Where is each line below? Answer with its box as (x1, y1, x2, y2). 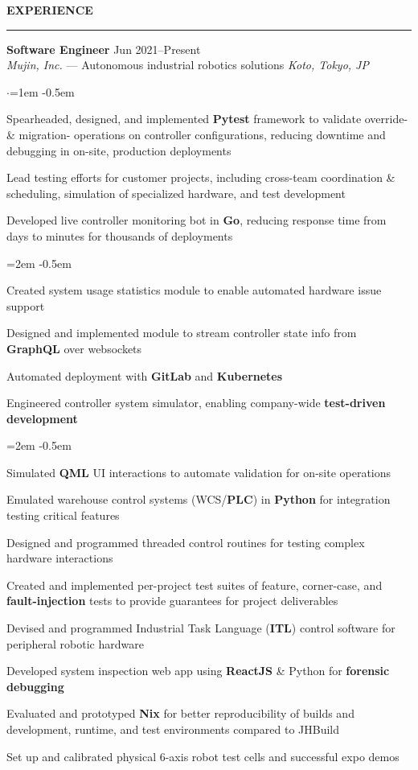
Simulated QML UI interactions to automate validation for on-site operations (6, 463, 391, 480)
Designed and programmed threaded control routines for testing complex (6, 533, 365, 550)
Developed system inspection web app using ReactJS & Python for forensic (6, 662, 390, 679)
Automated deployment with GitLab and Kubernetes (6, 367, 283, 384)
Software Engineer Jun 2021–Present (6, 40, 201, 57)
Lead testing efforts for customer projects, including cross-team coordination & (6, 169, 395, 186)
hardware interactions (6, 550, 113, 566)
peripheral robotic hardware (6, 635, 144, 652)
